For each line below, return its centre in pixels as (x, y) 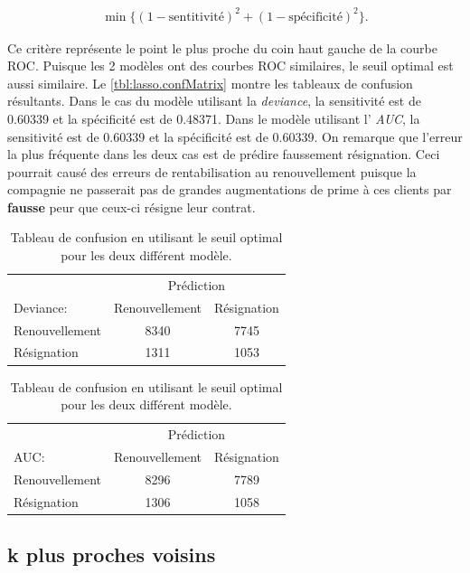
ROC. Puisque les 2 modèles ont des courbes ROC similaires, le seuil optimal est (230, 66)
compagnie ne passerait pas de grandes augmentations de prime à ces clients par (230, 189)
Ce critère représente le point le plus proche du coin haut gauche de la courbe (222, 47)
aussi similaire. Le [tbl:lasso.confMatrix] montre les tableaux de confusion (210, 83)
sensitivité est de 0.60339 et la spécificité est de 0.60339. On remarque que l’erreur (235, 136)
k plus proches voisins (112, 554)
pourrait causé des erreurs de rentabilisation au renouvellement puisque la (212, 171)
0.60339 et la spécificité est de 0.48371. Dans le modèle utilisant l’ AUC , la (214, 118)
